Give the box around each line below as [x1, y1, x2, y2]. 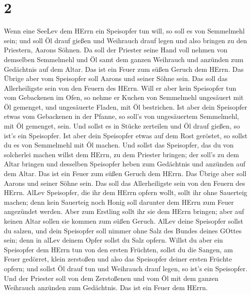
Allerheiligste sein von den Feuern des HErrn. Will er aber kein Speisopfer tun [4, 82, 236, 93]
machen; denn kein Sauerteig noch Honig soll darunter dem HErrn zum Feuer [4, 196, 234, 207]
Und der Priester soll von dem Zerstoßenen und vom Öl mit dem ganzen [4, 273, 219, 283]
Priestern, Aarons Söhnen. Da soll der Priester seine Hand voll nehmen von [4, 45, 228, 55]
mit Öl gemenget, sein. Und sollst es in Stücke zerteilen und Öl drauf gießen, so [4, 121, 240, 131]
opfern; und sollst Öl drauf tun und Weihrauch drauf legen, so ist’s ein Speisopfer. [4, 263, 248, 273]
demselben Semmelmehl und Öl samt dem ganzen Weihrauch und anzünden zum [4, 54, 244, 64]
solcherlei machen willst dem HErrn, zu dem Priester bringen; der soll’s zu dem [4, 149, 239, 159]
